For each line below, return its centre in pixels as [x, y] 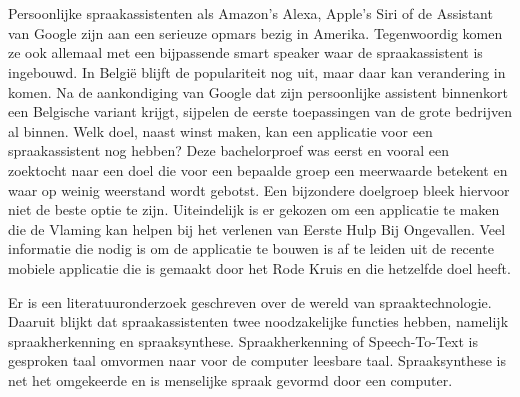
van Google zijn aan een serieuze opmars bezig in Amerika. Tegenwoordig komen [255, 32]
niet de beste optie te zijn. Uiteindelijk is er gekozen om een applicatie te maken [254, 209]
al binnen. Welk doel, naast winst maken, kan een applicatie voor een [220, 130]
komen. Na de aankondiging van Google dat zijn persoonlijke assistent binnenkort [258, 91]
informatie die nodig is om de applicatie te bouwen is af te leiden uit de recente [251, 248]
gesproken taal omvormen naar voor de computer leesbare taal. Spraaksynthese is [257, 360]
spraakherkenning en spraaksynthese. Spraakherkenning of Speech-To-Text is [243, 340]
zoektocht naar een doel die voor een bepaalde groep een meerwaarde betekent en [258, 169]
